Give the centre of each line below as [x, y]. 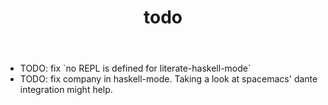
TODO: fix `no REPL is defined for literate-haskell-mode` [135, 68]
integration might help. [66, 90]
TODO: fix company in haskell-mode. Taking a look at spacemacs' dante [168, 79]
